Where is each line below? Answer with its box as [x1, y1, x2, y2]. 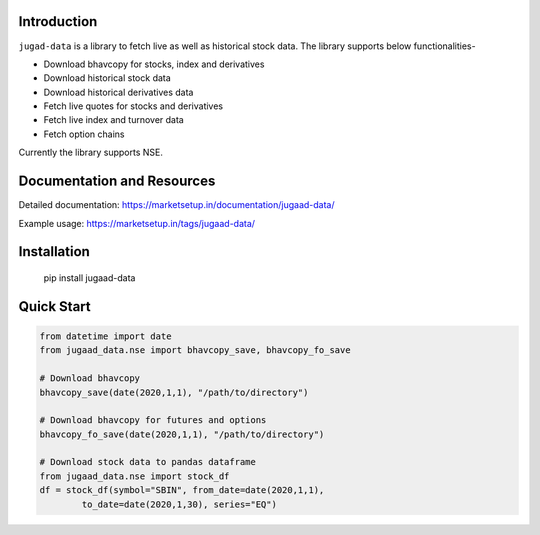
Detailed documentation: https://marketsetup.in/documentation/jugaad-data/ [18, 199, 335, 211]
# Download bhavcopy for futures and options [39, 415, 267, 426]
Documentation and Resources [18, 173, 216, 190]
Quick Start [18, 298, 91, 315]
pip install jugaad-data [43, 271, 136, 284]
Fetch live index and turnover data [43, 114, 184, 126]
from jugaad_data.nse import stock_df [39, 470, 230, 482]
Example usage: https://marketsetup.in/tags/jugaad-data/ [18, 217, 255, 229]
